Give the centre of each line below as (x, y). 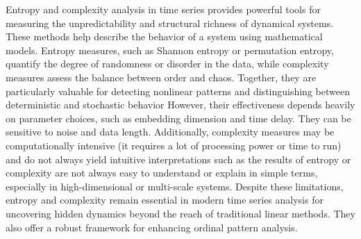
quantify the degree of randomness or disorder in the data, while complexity (167, 64)
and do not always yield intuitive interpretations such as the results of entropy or (178, 159)
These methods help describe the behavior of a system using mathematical (164, 36)
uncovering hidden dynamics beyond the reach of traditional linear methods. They (180, 213)
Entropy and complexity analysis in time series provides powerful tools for (163, 9)
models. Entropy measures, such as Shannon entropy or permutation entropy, (170, 50)
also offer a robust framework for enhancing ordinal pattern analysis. (152, 227)
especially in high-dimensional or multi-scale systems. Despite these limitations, (175, 186)
